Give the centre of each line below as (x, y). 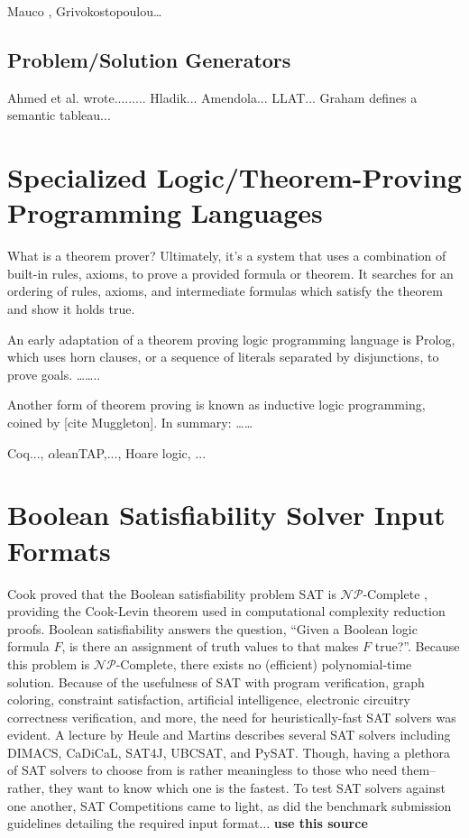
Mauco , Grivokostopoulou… (85, 11)
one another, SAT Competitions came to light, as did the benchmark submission (230, 805)
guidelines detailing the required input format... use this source (188, 823)
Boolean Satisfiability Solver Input (226, 515)
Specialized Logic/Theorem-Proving (234, 177)
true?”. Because (417, 646)
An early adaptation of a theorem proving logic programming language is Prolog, (231, 339)
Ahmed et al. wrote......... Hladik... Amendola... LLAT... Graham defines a (212, 97)
